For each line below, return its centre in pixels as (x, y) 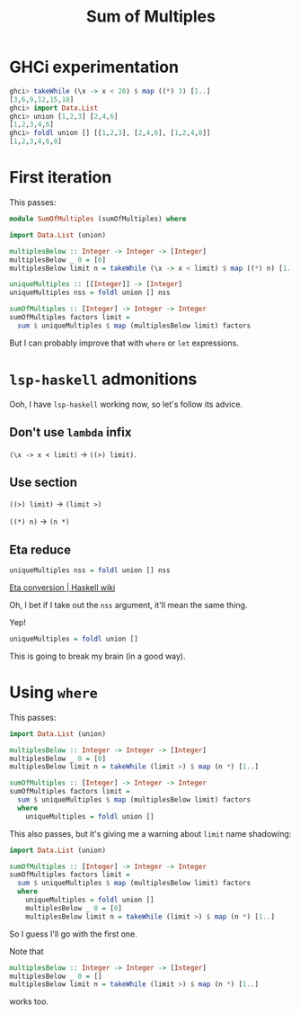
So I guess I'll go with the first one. (73, 934)
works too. (29, 1001)
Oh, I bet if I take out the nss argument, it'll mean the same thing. (128, 605)
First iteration (61, 178)
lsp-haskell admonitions (103, 379)
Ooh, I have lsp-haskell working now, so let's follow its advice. (126, 404)
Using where (54, 692)
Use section (44, 482)
